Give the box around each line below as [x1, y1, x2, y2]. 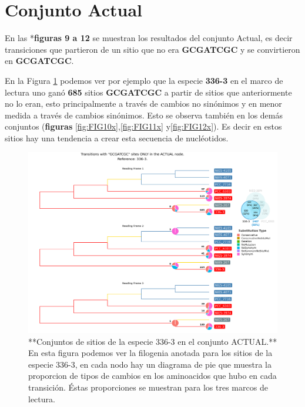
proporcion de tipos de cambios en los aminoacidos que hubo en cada [28, 369, 277, 382]
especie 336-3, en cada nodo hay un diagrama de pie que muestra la [28, 358, 272, 370]
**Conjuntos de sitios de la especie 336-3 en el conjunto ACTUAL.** [28, 335, 277, 347]
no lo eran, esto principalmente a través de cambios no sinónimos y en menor [5, 97, 282, 110]
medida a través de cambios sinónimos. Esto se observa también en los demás [5, 108, 283, 121]
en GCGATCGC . [5, 55, 74, 67]
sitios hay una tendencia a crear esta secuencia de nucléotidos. [5, 131, 229, 144]
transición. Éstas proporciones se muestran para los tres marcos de [28, 381, 268, 393]
